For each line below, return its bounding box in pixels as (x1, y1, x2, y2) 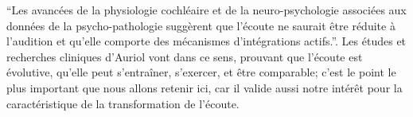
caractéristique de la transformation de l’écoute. (6, 95, 240, 111)
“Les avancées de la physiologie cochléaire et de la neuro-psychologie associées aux (6, 2, 407, 18)
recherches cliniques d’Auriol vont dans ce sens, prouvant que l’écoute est (6, 48, 363, 64)
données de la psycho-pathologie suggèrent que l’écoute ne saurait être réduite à (6, 17, 395, 33)
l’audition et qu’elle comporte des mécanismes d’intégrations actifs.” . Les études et (6, 33, 407, 49)
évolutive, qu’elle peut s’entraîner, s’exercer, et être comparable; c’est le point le (6, 64, 396, 80)
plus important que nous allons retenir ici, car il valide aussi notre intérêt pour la (6, 79, 403, 96)
